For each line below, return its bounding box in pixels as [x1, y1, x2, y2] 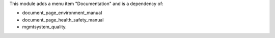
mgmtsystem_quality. [22, 24, 67, 30]
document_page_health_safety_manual [22, 16, 104, 22]
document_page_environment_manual [22, 10, 102, 16]
